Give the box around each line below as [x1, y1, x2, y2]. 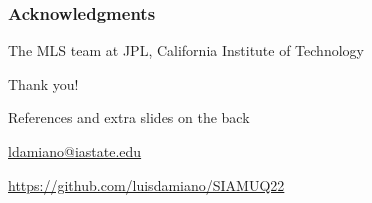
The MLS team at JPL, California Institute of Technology [8, 40, 364, 61]
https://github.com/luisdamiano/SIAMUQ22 [8, 174, 285, 195]
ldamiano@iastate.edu [8, 141, 142, 161]
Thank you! [8, 73, 79, 94]
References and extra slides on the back [8, 107, 250, 128]
